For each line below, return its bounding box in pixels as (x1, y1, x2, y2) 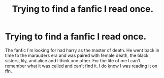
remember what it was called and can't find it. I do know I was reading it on (5, 63, 158, 69)
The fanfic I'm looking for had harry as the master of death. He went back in (5, 47, 160, 53)
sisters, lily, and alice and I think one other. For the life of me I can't (5, 57, 141, 63)
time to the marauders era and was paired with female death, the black (5, 52, 149, 58)
